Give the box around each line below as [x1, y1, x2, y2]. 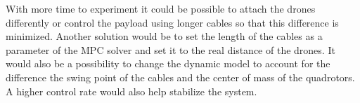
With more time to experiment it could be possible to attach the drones [6, 1, 316, 15]
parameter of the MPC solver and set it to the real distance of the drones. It [6, 42, 335, 57]
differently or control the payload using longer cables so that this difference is [6, 15, 339, 29]
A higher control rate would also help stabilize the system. [6, 83, 257, 98]
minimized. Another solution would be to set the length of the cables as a [6, 29, 323, 43]
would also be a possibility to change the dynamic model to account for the [6, 56, 330, 71]
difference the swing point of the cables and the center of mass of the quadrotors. [6, 69, 355, 84]
